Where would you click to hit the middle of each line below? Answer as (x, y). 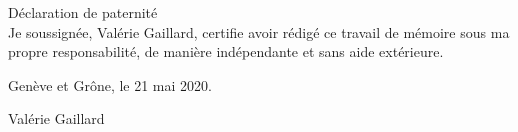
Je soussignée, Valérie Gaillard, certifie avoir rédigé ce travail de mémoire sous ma (259, 31)
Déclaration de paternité (83, 12)
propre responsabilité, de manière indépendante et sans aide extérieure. (226, 51)
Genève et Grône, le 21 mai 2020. (110, 84)
